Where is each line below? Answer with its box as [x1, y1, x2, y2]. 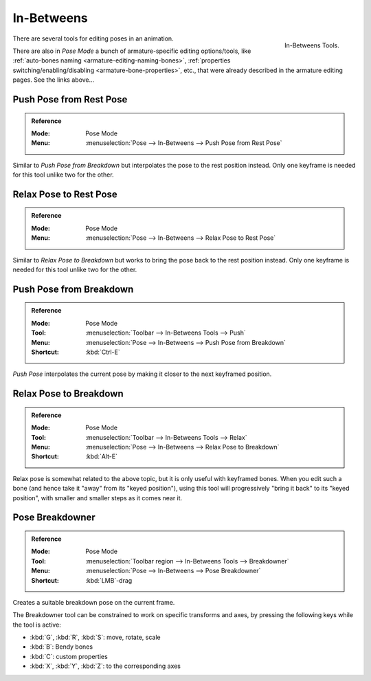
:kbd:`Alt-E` [85, 452, 118, 460]
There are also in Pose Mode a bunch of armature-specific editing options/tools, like [12, 47, 251, 55]
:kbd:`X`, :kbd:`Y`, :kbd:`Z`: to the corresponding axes [30, 662, 181, 670]
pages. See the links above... [12, 76, 95, 84]
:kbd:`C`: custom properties [30, 652, 108, 660]
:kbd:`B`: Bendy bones [30, 643, 93, 651]
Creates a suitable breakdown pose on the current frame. [12, 598, 175, 606]
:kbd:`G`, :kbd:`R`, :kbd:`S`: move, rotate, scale [30, 633, 161, 642]
